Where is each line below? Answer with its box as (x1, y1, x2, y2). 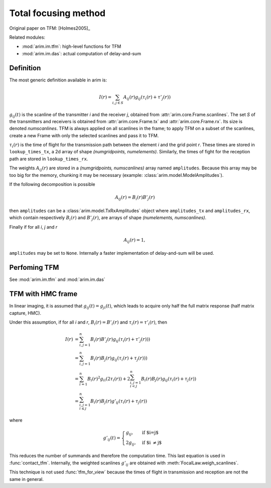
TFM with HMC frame (9, 289, 78, 299)
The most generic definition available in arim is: (9, 77, 107, 83)
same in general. (9, 476, 44, 482)
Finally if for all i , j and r (9, 224, 58, 230)
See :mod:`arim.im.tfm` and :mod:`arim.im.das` (9, 276, 105, 282)
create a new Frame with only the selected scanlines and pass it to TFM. (9, 132, 159, 138)
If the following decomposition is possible (9, 181, 95, 187)
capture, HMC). (9, 310, 42, 316)
